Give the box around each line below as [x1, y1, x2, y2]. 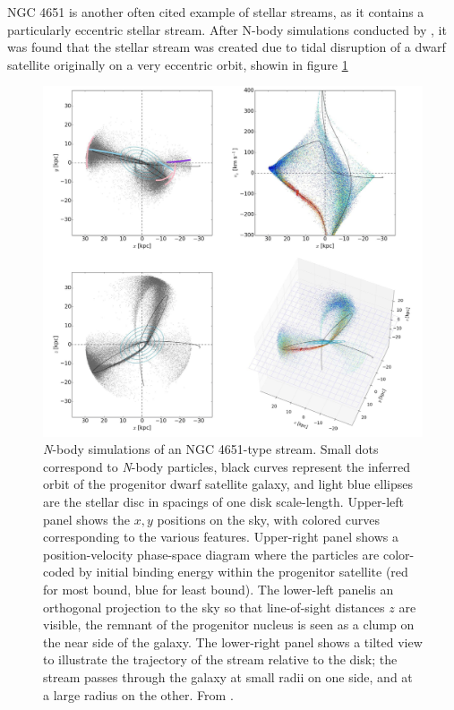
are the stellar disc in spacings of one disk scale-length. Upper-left [43, 492, 405, 511]
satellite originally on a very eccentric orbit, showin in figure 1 [7, 55, 348, 73]
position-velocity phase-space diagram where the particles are [43, 544, 380, 563]
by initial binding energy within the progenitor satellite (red [79, 562, 408, 581]
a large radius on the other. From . [43, 685, 234, 704]
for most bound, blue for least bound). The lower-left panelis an [43, 580, 394, 598]
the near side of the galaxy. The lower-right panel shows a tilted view [43, 632, 423, 651]
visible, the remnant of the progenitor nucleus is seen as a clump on [43, 615, 415, 634]
